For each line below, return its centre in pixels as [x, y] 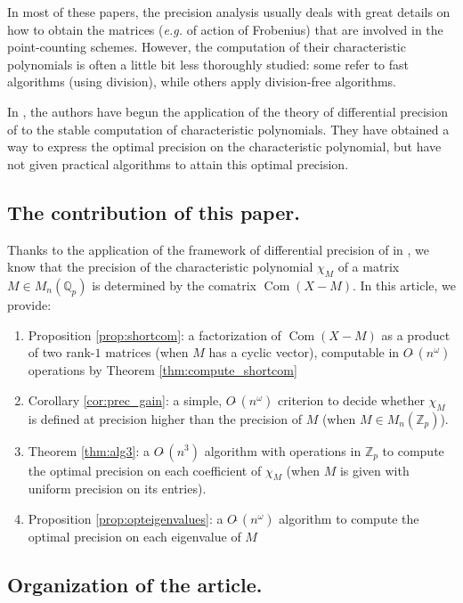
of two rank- [61, 352]
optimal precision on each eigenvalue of [134, 536]
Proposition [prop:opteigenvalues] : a [126, 518]
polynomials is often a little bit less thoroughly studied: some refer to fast [208, 64]
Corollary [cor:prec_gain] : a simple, [125, 399]
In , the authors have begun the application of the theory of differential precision [228, 111]
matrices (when [147, 352]
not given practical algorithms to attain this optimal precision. [178, 163]
